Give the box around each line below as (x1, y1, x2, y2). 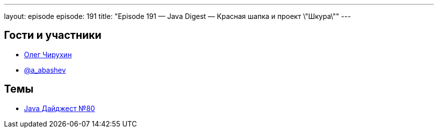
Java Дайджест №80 (24, 104, 95, 113)
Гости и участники (4, 29, 101, 42)
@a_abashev (24, 65, 66, 74)
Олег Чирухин (24, 50, 72, 59)
